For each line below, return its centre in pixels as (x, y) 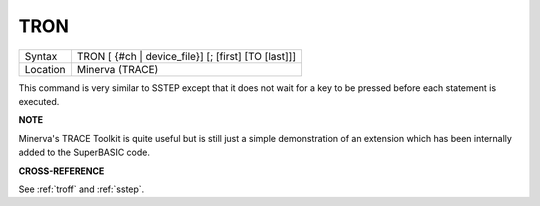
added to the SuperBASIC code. (84, 152)
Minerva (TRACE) (117, 69)
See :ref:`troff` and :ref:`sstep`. (81, 189)
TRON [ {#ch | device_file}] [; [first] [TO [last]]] (186, 56)
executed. (39, 101)
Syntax (41, 56)
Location (45, 69)
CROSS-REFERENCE (61, 171)
